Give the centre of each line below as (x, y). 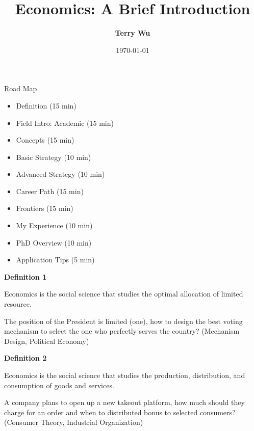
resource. (18, 304)
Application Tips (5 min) (55, 260)
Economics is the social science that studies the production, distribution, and (125, 375)
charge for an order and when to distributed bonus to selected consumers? (120, 412)
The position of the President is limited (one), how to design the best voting (123, 321)
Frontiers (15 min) (45, 208)
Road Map (21, 88)
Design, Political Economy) (47, 341)
